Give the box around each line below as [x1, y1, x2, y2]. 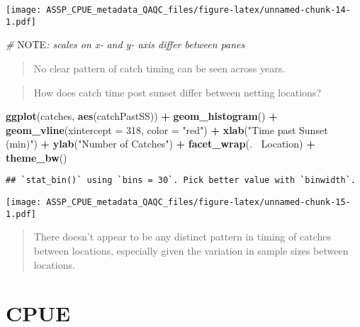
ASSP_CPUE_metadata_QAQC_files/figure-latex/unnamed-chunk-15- [46, 197, 351, 208]
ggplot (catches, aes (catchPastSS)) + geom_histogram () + [6, 109, 278, 123]
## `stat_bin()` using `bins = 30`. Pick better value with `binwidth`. [6, 175, 356, 186]
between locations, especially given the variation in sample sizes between [33, 243, 349, 258]
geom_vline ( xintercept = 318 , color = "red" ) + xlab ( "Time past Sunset [6, 122, 328, 137]
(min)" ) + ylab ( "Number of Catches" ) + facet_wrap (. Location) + [6, 136, 315, 151]
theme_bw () [6, 150, 67, 165]
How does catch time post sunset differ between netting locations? [33, 84, 321, 99]
